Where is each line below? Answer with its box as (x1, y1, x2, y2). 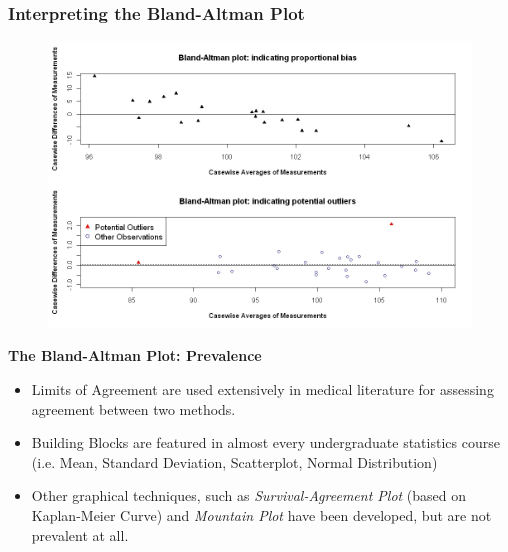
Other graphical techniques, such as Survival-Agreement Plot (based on (31, 485, 467, 506)
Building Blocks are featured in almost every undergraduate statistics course (31, 432, 500, 453)
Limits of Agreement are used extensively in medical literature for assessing (31, 378, 494, 399)
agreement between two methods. (31, 398, 236, 419)
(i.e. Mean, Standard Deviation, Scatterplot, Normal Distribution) (31, 451, 438, 472)
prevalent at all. (31, 524, 129, 545)
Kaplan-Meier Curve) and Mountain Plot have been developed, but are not (31, 504, 492, 525)
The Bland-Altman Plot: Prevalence (8, 345, 262, 366)
